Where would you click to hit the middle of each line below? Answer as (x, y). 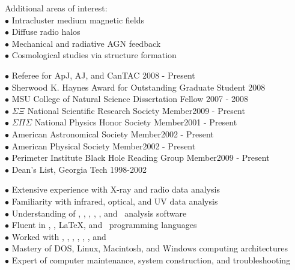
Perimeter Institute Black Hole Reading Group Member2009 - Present (141, 157)
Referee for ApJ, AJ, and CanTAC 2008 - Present (103, 75)
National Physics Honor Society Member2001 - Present (136, 122)
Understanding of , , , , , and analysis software (99, 213)
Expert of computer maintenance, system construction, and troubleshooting (151, 259)
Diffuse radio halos (46, 31)
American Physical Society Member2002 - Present (104, 145)
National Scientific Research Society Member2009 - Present (136, 110)
